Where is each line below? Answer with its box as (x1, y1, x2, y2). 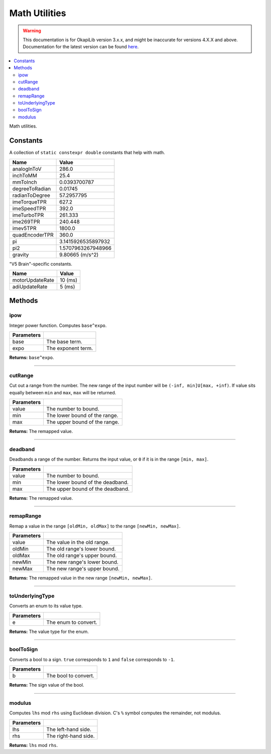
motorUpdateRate (12, 276, 55, 283)
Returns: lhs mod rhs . (9, 742, 58, 748)
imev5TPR (12, 225, 37, 232)
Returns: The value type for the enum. (9, 628, 89, 634)
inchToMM (12, 172, 38, 179)
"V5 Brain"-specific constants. (9, 261, 73, 267)
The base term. (46, 338, 83, 345)
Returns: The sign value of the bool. (9, 682, 84, 688)
